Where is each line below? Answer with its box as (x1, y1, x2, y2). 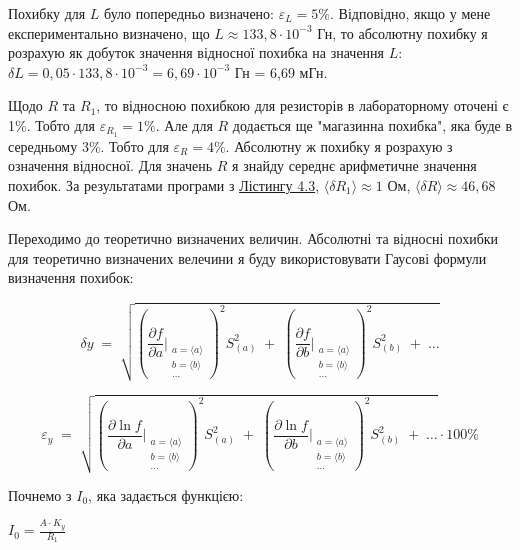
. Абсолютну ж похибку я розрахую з (225, 135, 453, 156)
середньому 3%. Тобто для (8, 135, 169, 156)
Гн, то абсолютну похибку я (317, 22, 488, 43)
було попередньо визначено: (104, 3, 274, 23)
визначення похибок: (8, 267, 134, 288)
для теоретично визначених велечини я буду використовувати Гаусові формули (8, 247, 487, 268)
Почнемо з (8, 484, 72, 505)
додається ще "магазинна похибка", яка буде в (232, 114, 513, 135)
